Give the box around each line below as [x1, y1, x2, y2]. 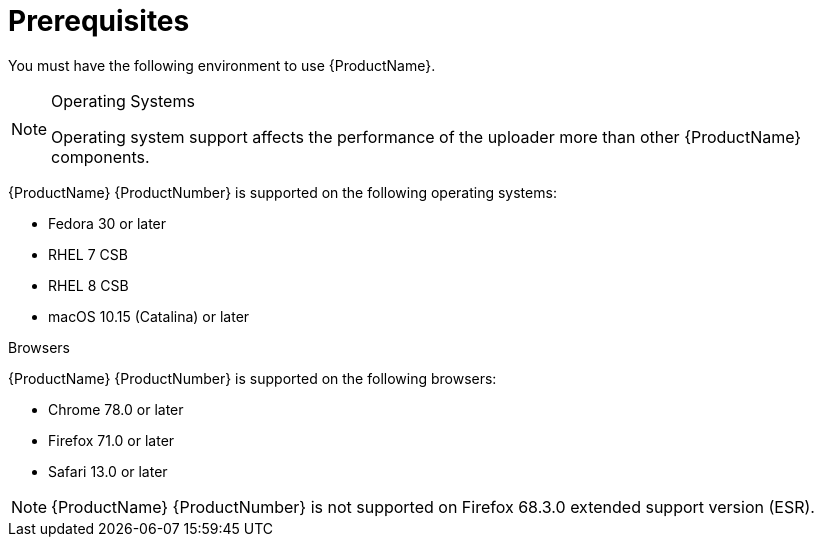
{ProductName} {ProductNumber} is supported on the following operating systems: [8, 183, 557, 201]
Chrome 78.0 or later [48, 400, 184, 418]
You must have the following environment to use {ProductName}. [8, 56, 436, 74]
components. [51, 146, 150, 167]
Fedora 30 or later [48, 214, 167, 232]
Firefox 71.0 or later [48, 431, 175, 449]
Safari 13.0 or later [48, 462, 168, 480]
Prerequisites [8, 4, 190, 38]
